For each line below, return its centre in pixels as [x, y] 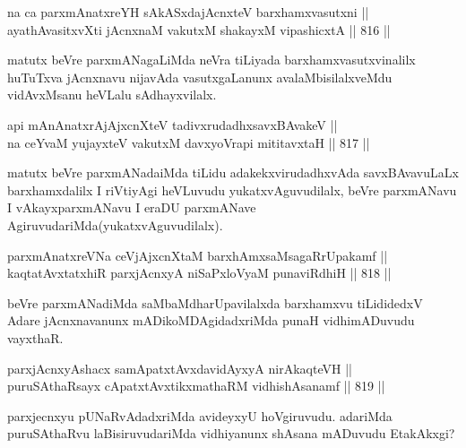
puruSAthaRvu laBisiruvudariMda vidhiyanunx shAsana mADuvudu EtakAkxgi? [231, 433]
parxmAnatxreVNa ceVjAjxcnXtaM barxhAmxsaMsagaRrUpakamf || [198, 255]
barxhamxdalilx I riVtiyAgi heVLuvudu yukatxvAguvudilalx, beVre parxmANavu [232, 190]
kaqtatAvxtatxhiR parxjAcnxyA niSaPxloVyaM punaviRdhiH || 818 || [199, 273]
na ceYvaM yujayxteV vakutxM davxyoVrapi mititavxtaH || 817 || [189, 142]
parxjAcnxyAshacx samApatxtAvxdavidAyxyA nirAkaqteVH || [180, 368]
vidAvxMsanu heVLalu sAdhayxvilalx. [112, 95]
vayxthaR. [35, 337]
